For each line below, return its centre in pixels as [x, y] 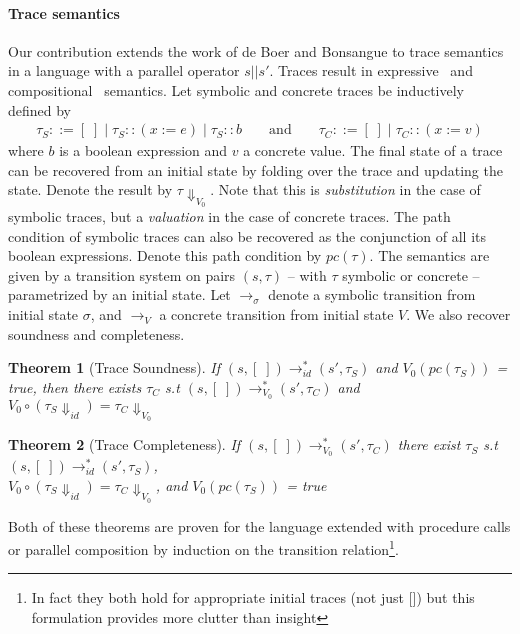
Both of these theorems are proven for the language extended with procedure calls [259, 525]
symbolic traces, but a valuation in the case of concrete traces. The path [229, 216]
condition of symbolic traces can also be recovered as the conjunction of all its [247, 235]
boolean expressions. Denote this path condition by [165, 255]
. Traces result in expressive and [371, 70]
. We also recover [458, 314]
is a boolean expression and [143, 150]
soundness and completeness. [96, 333]
